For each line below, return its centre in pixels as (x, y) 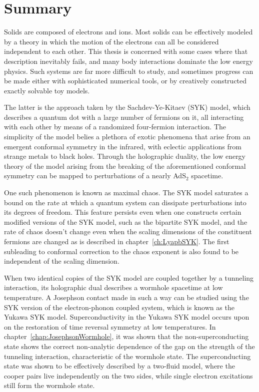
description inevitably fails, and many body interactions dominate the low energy (128, 61)
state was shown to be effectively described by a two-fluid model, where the (119, 366)
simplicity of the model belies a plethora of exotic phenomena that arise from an (127, 137)
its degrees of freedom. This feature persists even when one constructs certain (123, 212)
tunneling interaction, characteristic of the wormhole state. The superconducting (127, 356)
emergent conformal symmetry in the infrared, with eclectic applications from (123, 146)
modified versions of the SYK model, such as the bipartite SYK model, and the (126, 221)
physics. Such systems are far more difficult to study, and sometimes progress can (129, 71)
